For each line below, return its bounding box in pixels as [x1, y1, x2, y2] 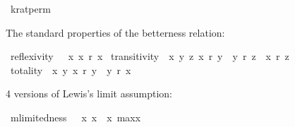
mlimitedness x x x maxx [10, 109, 141, 124]
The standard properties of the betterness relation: [6, 25, 225, 40]
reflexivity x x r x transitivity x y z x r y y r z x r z [10, 49, 289, 64]
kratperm [10, 1, 51, 16]
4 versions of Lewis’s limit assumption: [6, 86, 172, 101]
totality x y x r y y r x [10, 62, 131, 77]
